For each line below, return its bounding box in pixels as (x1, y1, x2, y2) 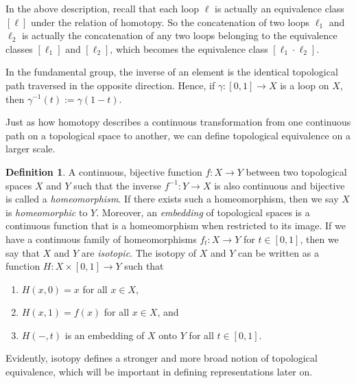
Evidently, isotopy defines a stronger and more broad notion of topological (5, 351, 318, 365)
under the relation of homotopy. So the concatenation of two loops (30, 14, 310, 29)
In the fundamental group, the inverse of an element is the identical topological (5, 65, 338, 79)
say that (5, 245, 40, 259)
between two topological (246, 164, 347, 178)
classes (5, 41, 33, 56)
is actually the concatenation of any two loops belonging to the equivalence (21, 28, 337, 43)
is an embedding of (64, 327, 145, 342)
